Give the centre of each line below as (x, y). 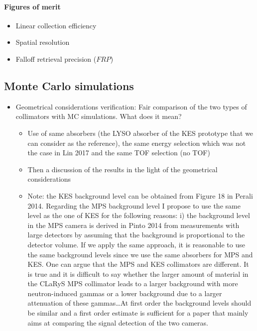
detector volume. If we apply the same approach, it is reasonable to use (136, 244)
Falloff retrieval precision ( (56, 58)
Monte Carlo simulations (69, 85)
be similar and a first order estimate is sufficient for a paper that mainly (138, 313)
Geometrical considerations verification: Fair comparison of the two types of (131, 106)
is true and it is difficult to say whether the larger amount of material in (138, 274)
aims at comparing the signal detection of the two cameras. (118, 322)
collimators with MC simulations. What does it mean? (99, 116)
